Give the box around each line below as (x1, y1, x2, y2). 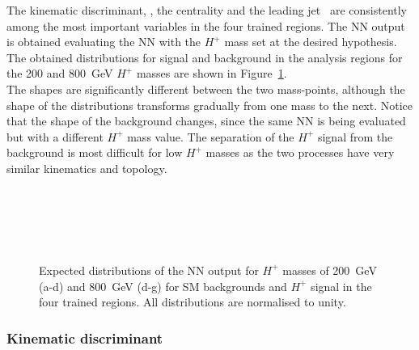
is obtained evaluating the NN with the (6, 33, 201, 50)
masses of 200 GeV (282, 261, 377, 278)
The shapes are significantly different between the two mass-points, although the (6, 80, 405, 97)
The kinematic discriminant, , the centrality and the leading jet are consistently (6, 2, 408, 18)
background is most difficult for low (6, 144, 183, 161)
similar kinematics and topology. (6, 159, 167, 176)
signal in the (311, 277, 372, 294)
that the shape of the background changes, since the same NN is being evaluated (6, 112, 406, 129)
